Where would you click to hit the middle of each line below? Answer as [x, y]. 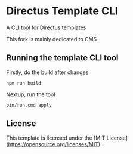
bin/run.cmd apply [29, 105]
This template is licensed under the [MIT [56, 138]
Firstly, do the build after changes [47, 72]
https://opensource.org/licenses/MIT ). [55, 144]
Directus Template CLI [62, 11]
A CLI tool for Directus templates [46, 27]
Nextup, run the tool [31, 94]
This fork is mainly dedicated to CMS [52, 39]
